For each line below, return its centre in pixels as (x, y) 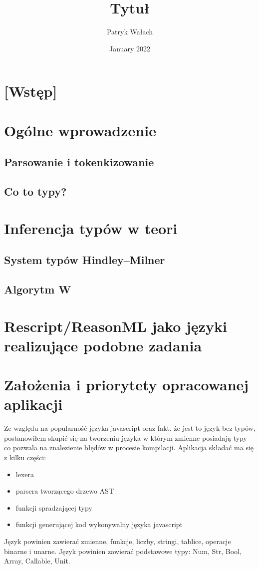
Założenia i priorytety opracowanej (127, 385)
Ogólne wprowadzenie (80, 130)
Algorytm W (38, 289)
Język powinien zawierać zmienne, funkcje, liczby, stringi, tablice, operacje (118, 541)
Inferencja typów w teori (91, 228)
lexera (25, 474)
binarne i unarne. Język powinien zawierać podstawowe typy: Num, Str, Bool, (123, 551)
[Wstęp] (31, 91)
